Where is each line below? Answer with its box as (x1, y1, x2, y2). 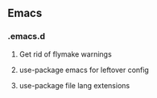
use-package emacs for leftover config (19, 65, 150, 75)
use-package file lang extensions (19, 80, 130, 90)
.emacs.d (7, 31, 46, 42)
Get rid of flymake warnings (19, 49, 112, 59)
